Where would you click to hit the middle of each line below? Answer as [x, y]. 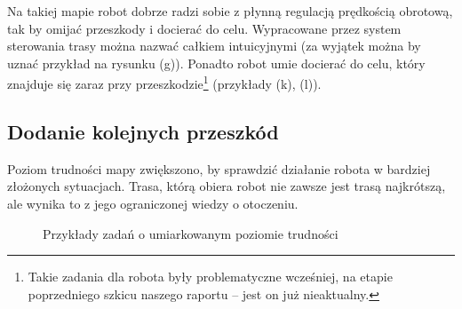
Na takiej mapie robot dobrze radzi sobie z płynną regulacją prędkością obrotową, [230, 11]
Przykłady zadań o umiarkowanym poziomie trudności [191, 233]
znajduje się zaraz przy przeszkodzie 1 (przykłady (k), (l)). [164, 83]
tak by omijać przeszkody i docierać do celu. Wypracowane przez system [204, 28]
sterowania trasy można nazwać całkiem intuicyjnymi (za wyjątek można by [214, 46]
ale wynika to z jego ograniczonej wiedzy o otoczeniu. [153, 204]
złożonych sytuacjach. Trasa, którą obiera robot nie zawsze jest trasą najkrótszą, [227, 186]
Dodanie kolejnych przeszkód [143, 132]
